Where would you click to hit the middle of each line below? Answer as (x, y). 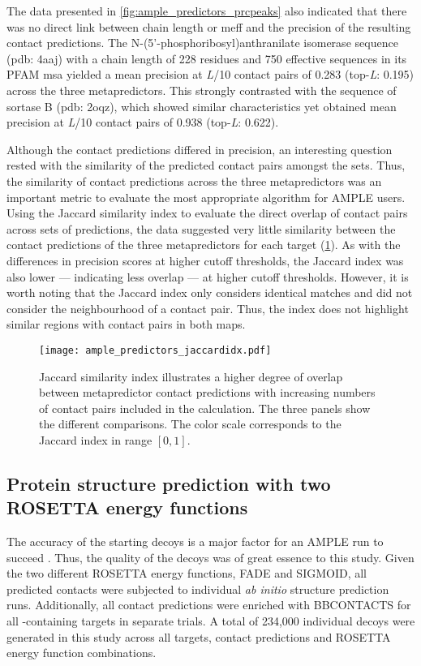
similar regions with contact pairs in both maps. (126, 324)
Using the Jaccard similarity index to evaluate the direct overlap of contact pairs (207, 213)
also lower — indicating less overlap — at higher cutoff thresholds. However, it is (208, 276)
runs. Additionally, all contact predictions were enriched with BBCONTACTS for (209, 605)
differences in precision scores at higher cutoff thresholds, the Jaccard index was (205, 260)
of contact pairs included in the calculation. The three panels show (205, 408)
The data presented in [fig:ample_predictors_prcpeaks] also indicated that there (207, 11)
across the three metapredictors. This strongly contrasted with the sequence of (202, 90)
